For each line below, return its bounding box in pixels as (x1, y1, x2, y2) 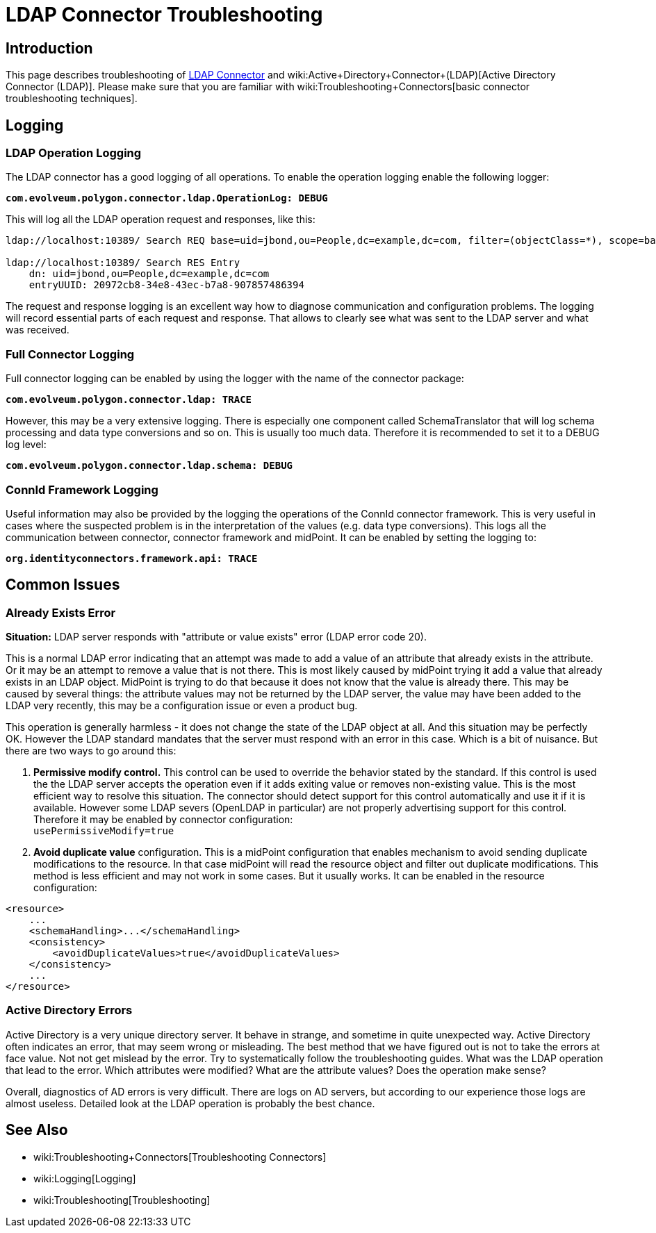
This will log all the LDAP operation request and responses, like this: (6, 213, 315, 226)
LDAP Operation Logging (6, 146, 142, 160)
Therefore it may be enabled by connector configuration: (33, 813, 293, 826)
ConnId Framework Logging (6, 482, 158, 497)
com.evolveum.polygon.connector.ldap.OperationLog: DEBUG (6, 192, 328, 204)
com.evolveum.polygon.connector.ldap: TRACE (6, 394, 252, 406)
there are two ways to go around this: (6, 745, 177, 757)
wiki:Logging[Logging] (33, 1172, 136, 1184)
